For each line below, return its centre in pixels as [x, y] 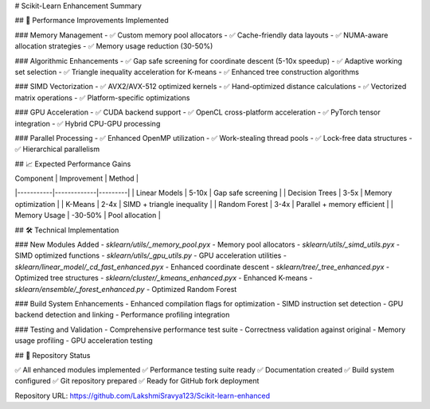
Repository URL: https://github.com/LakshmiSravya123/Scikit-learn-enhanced [143, 395]
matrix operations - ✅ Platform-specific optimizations [102, 97]
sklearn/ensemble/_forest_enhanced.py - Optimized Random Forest [126, 289]
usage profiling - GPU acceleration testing [84, 341]
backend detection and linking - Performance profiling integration [122, 315]
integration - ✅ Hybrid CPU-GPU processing [88, 123]
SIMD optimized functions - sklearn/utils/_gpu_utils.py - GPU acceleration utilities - [150, 255]
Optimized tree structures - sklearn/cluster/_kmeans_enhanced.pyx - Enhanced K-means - [164, 278]
